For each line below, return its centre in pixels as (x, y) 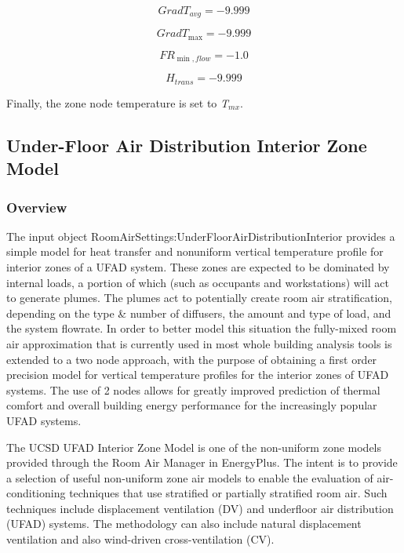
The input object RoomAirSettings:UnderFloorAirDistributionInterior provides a (201, 236)
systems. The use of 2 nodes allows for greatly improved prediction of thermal (193, 389)
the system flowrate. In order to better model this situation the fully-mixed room (202, 328)
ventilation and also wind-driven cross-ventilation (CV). (140, 539)
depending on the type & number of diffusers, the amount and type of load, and (199, 313)
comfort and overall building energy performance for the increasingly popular (192, 405)
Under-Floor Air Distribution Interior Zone (187, 145)
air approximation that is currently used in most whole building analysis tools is (199, 343)
